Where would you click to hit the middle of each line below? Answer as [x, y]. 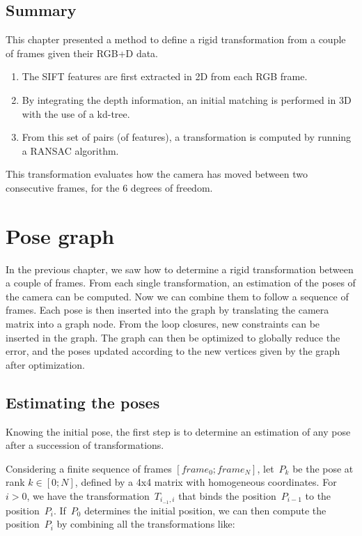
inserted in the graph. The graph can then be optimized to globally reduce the [173, 337]
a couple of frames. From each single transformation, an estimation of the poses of [181, 283]
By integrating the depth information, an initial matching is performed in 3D [187, 99]
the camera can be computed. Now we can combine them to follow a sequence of [177, 296]
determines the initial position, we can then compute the [205, 510]
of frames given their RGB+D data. [82, 53]
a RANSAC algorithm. [70, 150]
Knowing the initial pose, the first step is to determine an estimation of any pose [178, 431]
